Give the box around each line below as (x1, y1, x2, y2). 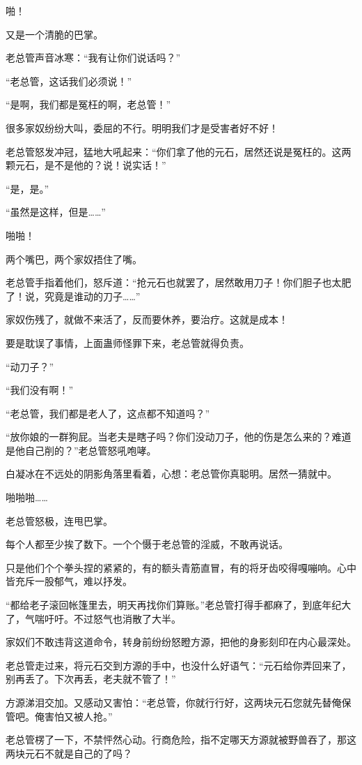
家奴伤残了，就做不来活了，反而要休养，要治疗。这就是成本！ (6, 312, 288, 327)
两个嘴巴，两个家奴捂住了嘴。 (6, 251, 142, 266)
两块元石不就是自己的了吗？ (6, 745, 132, 760)
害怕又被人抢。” (44, 708, 113, 723)
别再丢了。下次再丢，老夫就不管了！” (6, 671, 176, 686)
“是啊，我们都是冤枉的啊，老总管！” (6, 97, 171, 112)
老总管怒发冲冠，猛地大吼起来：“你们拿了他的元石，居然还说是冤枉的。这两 (6, 144, 352, 158)
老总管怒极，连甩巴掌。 (6, 513, 113, 528)
